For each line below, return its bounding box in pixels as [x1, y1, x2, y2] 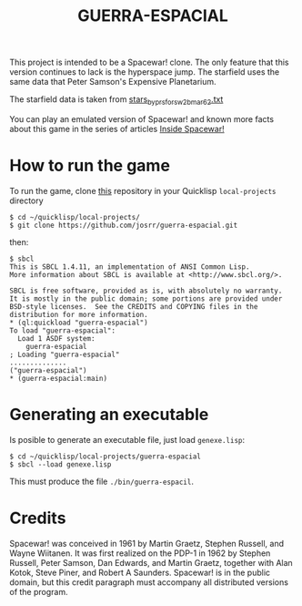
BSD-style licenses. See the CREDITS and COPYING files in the [9, 302, 258, 311]
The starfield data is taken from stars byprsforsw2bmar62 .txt [9, 94, 224, 107]
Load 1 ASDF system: [17, 334, 96, 343]
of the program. [9, 586, 68, 597]
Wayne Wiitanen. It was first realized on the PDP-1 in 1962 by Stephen [9, 548, 271, 559]
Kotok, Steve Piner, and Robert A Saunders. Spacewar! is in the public [9, 567, 271, 578]
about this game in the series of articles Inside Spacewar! [9, 123, 225, 134]
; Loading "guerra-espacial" [9, 350, 120, 359]
